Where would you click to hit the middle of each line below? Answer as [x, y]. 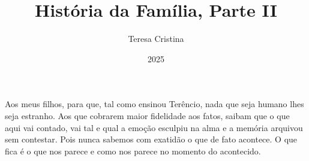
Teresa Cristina [156, 39]
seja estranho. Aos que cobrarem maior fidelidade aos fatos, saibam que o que [147, 115]
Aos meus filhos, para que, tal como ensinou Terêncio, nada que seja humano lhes [154, 104]
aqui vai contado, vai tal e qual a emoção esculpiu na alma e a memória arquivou [154, 127]
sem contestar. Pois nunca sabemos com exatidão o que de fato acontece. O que [151, 139]
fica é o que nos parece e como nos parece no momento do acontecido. [133, 151]
